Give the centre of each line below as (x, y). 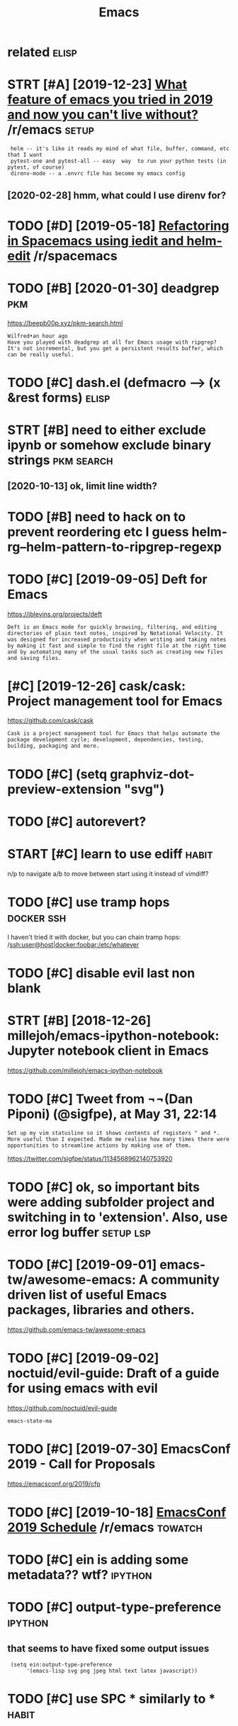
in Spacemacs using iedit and (96, 241)
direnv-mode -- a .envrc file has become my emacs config (98, 174)
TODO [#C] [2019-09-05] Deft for (107, 579)
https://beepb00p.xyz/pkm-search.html (65, 323)
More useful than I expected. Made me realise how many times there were (119, 1139)
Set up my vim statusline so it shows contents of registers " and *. (114, 1133)
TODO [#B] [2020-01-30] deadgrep (113, 288)
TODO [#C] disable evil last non (101, 973)
